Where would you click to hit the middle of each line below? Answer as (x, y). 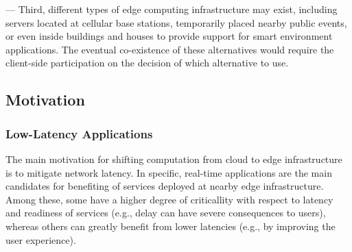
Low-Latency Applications (79, 133)
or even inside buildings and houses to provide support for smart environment (169, 36)
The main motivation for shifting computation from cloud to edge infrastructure (174, 159)
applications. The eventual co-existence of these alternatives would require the (170, 49)
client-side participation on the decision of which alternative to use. (147, 63)
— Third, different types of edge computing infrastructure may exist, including (172, 9)
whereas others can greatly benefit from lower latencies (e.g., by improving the (171, 226)
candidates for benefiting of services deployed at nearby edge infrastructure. (165, 186)
